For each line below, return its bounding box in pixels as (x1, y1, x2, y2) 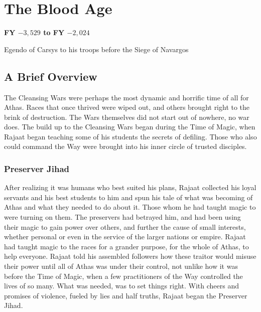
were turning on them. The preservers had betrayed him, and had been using (4, 212, 241, 222)
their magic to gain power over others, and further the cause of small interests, (4, 221, 246, 232)
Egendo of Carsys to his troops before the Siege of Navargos (4, 44, 189, 54)
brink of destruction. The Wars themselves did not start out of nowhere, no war (4, 111, 249, 122)
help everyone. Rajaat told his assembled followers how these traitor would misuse (4, 251, 256, 261)
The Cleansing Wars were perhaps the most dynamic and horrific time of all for (4, 92, 249, 102)
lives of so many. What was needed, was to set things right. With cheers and (4, 280, 239, 291)
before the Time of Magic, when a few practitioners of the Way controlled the (4, 270, 243, 281)
